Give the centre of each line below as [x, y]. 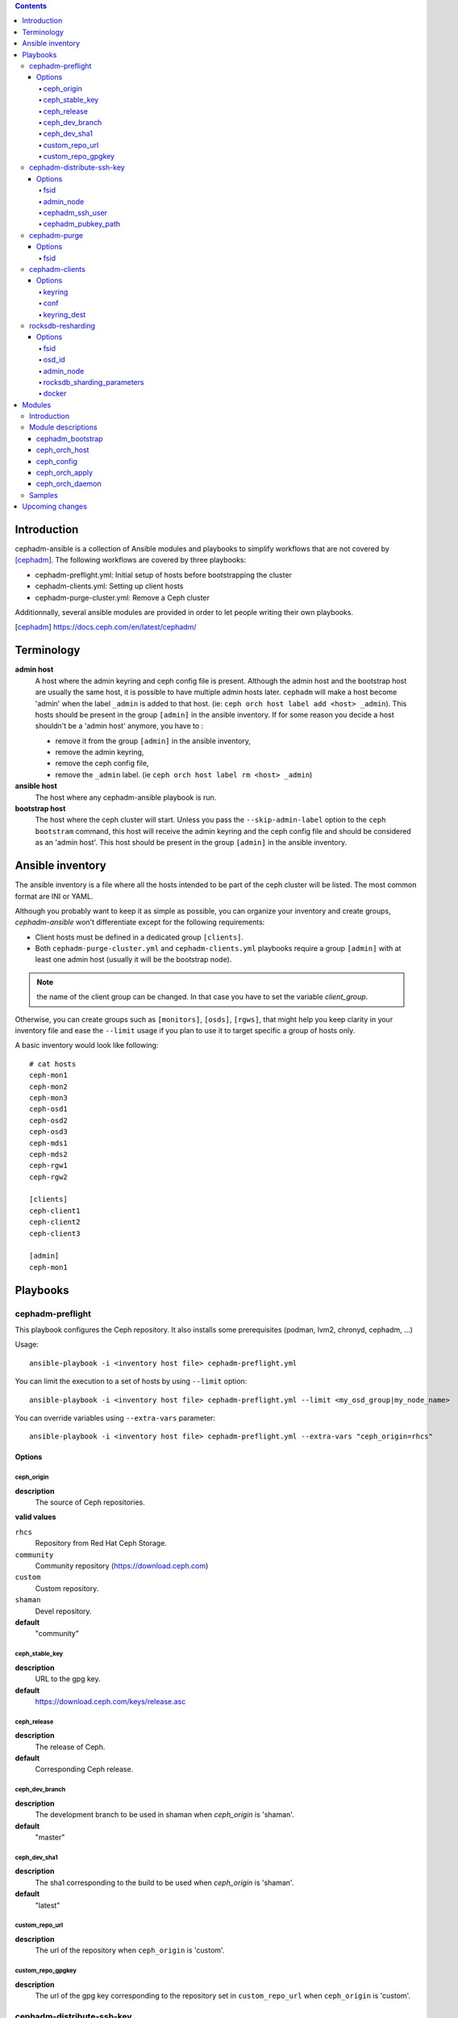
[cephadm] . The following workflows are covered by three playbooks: [131, 560]
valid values [35, 1517]
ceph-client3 [55, 1233]
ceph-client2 [55, 1222]
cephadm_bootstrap [70, 438]
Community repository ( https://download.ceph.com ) [122, 1566]
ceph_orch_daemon [69, 484]
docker [55, 394]
